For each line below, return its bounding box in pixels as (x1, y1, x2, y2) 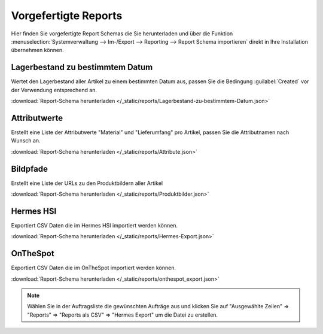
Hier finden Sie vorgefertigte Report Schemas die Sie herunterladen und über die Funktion (11, 30, 233, 37)
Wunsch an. (11, 137, 41, 144)
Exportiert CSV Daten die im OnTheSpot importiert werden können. (11, 264, 176, 272)
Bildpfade (11, 163, 48, 174)
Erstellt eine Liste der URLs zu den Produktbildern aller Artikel (11, 180, 163, 187)
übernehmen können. (11, 47, 64, 54)
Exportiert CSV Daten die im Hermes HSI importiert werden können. (11, 221, 178, 229)
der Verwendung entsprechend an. (11, 86, 97, 93)
